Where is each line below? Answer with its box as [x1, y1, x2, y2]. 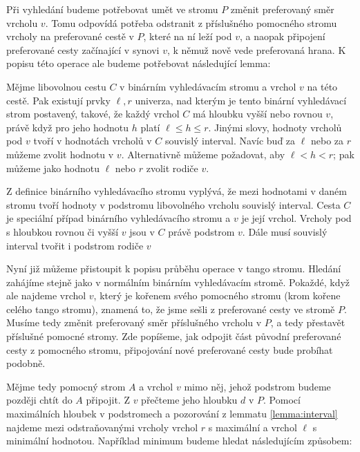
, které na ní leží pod [143, 29, 232, 44]
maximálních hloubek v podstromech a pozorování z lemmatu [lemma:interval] [6, 406, 338, 421]
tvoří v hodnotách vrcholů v [33, 133, 152, 148]
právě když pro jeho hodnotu [6, 120, 129, 134]
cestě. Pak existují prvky [6, 93, 111, 107]
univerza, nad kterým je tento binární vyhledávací [135, 93, 347, 107]
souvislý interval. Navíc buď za [165, 133, 296, 148]
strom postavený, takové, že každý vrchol [6, 106, 180, 121]
